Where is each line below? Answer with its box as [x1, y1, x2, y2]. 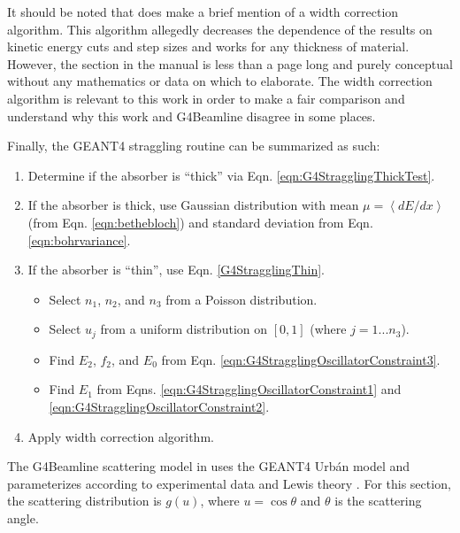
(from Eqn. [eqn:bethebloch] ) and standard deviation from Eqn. [27, 212, 373, 231]
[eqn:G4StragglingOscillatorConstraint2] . [49, 397, 270, 415]
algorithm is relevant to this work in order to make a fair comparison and [7, 89, 405, 107]
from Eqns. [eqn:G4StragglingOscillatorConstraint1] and [96, 380, 402, 398]
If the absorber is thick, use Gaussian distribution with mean [27, 196, 359, 214]
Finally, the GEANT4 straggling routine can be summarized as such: [7, 136, 380, 155]
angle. [7, 508, 39, 527]
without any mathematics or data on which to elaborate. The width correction [7, 72, 433, 90]
